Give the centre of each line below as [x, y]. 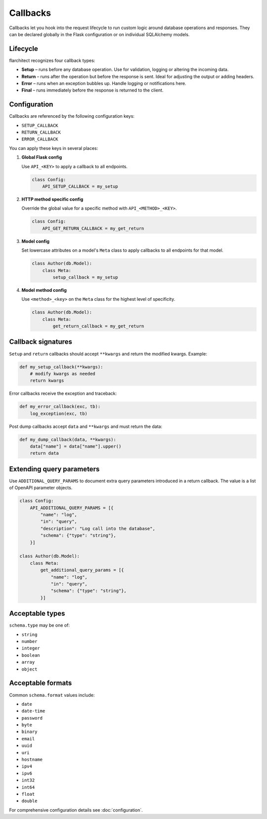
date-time [33, 711]
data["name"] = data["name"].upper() [76, 447]
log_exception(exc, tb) [59, 413]
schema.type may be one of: [40, 625]
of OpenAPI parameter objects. [41, 488]
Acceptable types [37, 614]
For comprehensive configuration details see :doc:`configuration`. [76, 810]
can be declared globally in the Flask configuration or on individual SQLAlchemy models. [99, 34]
